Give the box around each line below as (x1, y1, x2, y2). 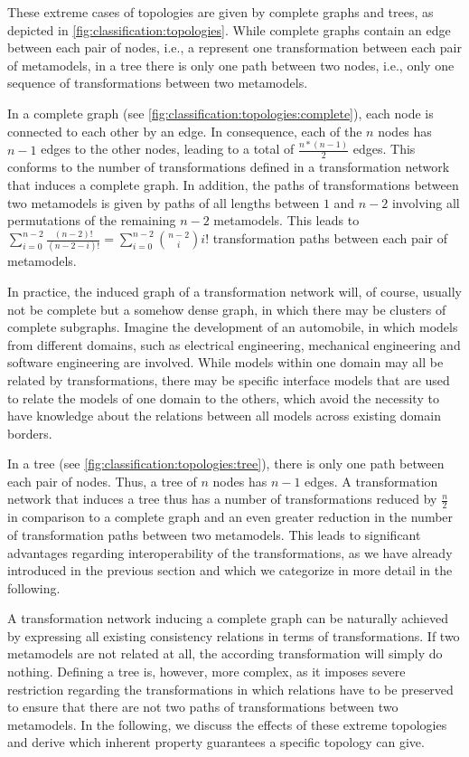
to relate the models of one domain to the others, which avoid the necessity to (7, 388, 439, 407)
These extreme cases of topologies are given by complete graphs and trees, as (7, 3, 434, 21)
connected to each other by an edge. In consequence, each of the (7, 121, 362, 140)
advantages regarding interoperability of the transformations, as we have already (7, 543, 453, 562)
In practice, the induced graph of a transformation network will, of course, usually (7, 281, 462, 300)
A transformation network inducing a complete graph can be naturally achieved (7, 609, 448, 628)
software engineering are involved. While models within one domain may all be (7, 353, 444, 372)
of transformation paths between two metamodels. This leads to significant (7, 525, 421, 544)
